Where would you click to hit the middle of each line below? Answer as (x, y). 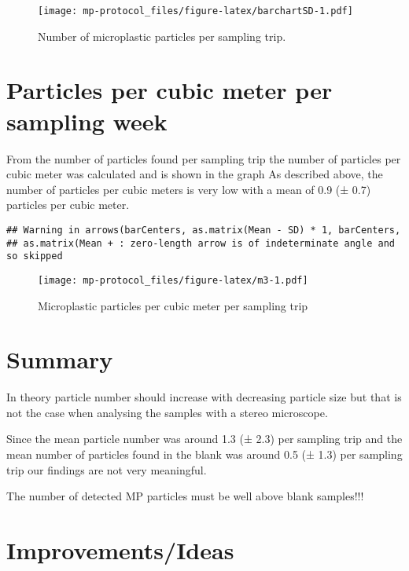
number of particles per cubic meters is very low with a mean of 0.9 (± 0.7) (189, 189)
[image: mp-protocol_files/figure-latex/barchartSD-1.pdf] (195, 11)
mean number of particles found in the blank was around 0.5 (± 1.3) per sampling (204, 454)
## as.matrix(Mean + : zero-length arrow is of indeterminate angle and (201, 243)
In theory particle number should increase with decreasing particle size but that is (204, 397)
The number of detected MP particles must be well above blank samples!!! (185, 496)
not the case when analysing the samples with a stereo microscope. (167, 412)
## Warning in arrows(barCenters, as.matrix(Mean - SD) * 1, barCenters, (204, 230)
